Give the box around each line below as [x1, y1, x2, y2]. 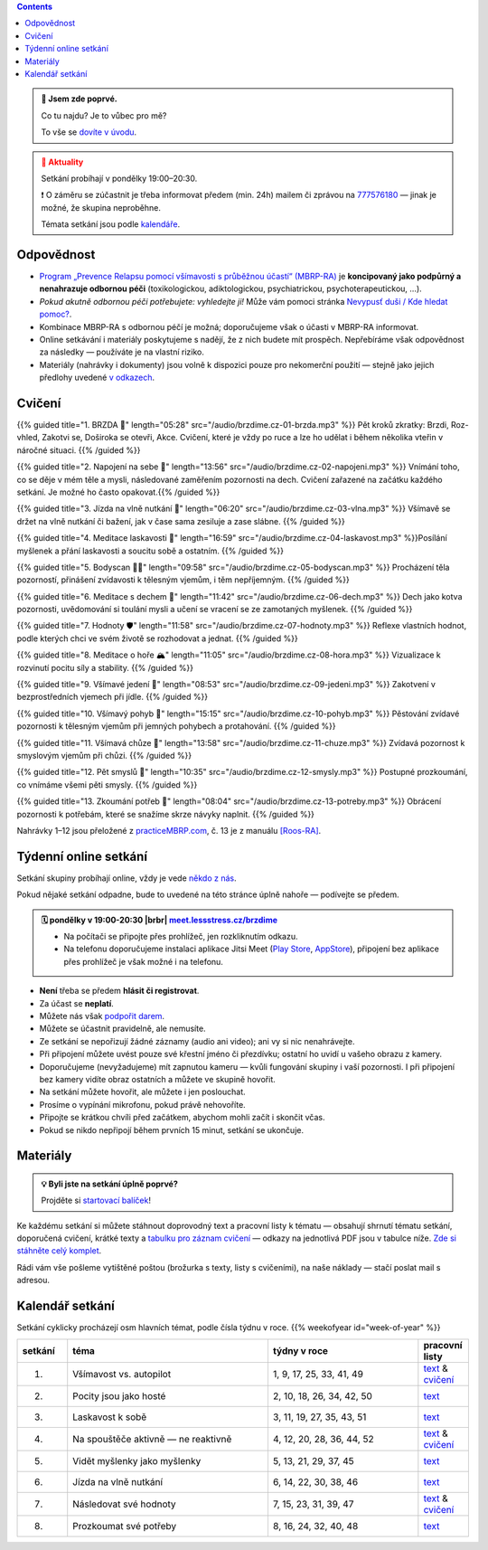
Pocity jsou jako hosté [72, 1389, 166, 1402]
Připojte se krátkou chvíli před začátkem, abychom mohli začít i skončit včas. [39, 1112, 325, 1123]
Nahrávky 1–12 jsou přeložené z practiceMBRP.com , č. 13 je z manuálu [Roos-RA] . [16, 825, 322, 836]
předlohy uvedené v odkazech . [39, 372, 155, 383]
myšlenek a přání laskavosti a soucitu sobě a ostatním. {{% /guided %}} [16, 545, 285, 556]
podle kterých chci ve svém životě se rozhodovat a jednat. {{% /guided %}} [16, 633, 298, 644]
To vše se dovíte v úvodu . [41, 127, 137, 137]
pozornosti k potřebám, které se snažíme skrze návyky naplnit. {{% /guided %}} [16, 808, 315, 819]
